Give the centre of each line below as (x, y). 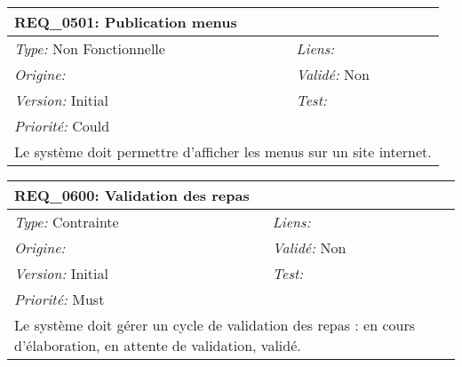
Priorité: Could (62, 126)
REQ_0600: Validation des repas (132, 195)
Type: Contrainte (67, 222)
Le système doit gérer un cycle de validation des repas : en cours (215, 325)
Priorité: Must (60, 299)
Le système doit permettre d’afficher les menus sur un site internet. (223, 152)
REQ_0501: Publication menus (126, 22)
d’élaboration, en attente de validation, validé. (158, 345)
